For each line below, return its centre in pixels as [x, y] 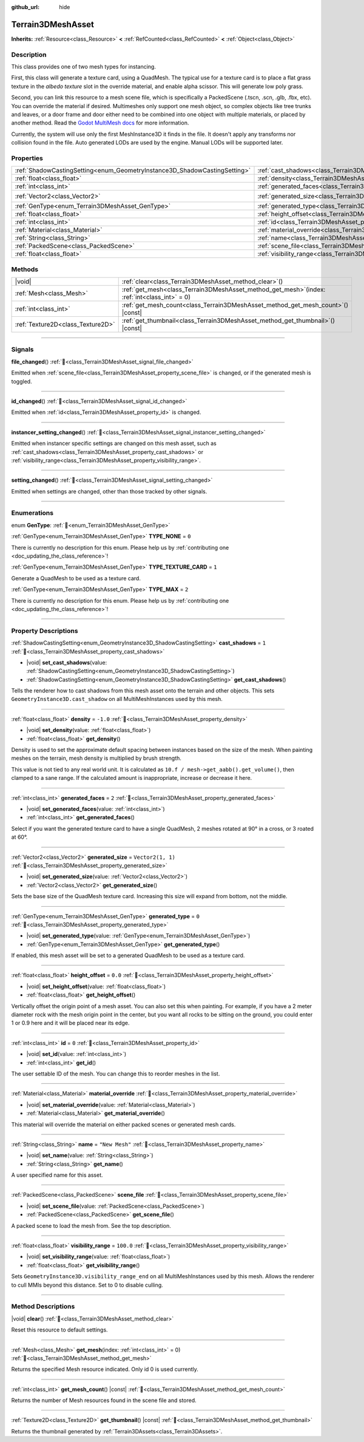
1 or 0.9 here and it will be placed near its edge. [70, 1023]
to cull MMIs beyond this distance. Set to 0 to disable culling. [87, 1285]
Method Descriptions [43, 1307]
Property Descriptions [45, 631]
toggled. [22, 381]
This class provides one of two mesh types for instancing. [83, 67]
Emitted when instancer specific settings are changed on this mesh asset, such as [114, 444]
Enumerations [32, 513]
